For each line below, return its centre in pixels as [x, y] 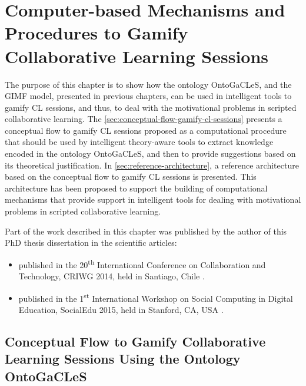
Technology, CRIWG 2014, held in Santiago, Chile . [112, 276]
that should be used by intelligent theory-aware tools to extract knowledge [139, 142]
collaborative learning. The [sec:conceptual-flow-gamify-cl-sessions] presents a [144, 119]
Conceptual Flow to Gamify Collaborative [135, 341]
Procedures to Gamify [97, 33]
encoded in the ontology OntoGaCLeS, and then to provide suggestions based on [150, 154]
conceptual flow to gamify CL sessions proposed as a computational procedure [146, 130]
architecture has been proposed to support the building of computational [136, 188]
